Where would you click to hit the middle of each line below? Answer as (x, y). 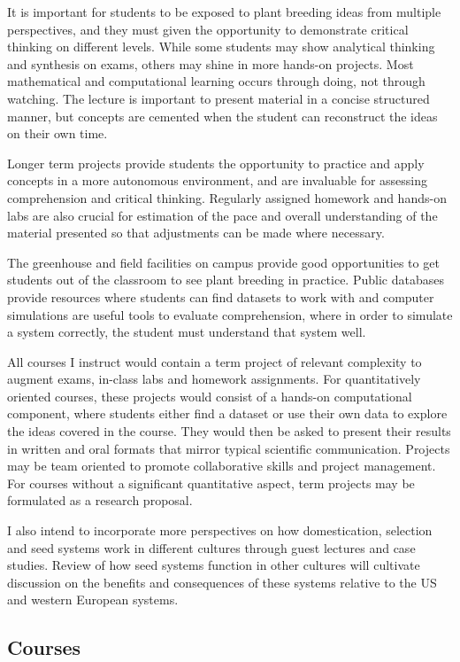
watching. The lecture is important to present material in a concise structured (218, 98)
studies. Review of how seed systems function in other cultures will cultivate (214, 565)
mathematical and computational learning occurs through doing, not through (216, 81)
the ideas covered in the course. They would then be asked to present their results (229, 431)
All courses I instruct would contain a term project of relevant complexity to (215, 361)
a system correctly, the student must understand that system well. (187, 332)
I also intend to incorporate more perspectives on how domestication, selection (220, 530)
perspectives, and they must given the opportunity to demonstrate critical (208, 29)
